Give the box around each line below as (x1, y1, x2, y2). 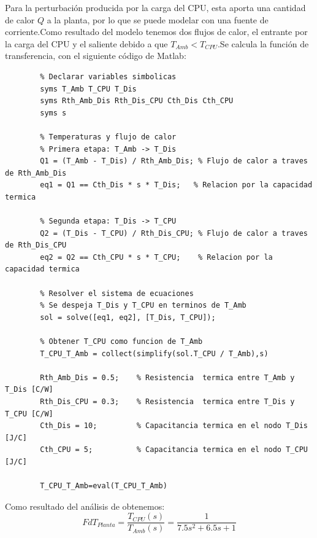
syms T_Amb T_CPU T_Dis (40, 84, 137, 93)
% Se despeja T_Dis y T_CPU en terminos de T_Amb (40, 301, 246, 310)
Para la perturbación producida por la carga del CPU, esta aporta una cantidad (5, 1, 306, 14)
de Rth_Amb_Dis (5, 168, 67, 177)
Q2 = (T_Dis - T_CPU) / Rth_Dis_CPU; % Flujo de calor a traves (40, 228, 308, 238)
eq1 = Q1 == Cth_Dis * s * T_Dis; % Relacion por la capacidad (40, 181, 313, 190)
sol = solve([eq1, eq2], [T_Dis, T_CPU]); (40, 313, 216, 322)
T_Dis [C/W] (5, 385, 53, 394)
